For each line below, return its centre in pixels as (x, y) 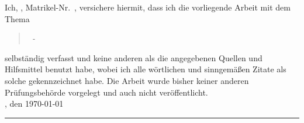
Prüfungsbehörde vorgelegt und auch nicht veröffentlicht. (106, 92)
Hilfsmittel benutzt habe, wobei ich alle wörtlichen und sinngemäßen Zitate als (146, 69)
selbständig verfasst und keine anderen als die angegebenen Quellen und (134, 57)
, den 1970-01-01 (34, 103)
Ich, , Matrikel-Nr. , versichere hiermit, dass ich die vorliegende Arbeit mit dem (148, 7)
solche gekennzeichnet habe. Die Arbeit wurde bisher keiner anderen (127, 80)
